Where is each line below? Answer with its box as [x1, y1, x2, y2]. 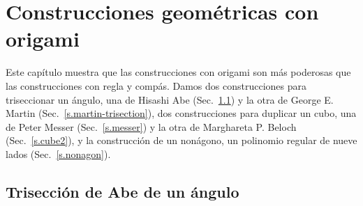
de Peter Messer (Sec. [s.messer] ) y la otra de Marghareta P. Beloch [6, 119, 297, 134]
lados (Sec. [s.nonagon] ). [6, 146, 111, 161]
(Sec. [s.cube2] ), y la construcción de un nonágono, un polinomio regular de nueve [6, 133, 357, 148]
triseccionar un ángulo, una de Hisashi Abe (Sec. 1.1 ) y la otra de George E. [6, 92, 334, 106]
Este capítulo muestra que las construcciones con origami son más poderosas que [6, 65, 351, 79]
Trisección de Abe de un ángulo [6, 180, 239, 202]
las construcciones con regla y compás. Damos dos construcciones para [6, 78, 307, 93]
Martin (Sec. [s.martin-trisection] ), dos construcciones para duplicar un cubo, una [6, 106, 357, 120]
